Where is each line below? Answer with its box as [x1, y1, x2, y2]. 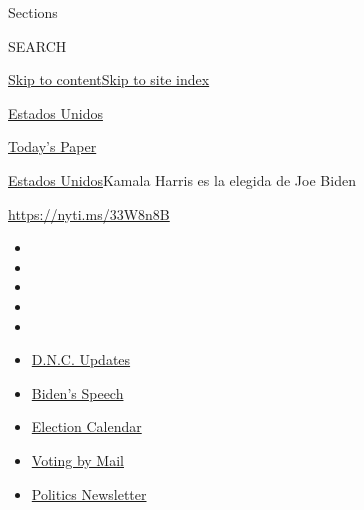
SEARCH [8, 35, 67, 56]
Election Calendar [31, 416, 142, 437]
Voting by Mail [31, 449, 124, 470]
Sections [8, 2, 58, 22]
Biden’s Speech [31, 382, 124, 403]
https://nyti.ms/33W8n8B [8, 203, 170, 224]
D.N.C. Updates [31, 349, 131, 370]
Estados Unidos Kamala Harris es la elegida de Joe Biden [8, 169, 356, 190]
